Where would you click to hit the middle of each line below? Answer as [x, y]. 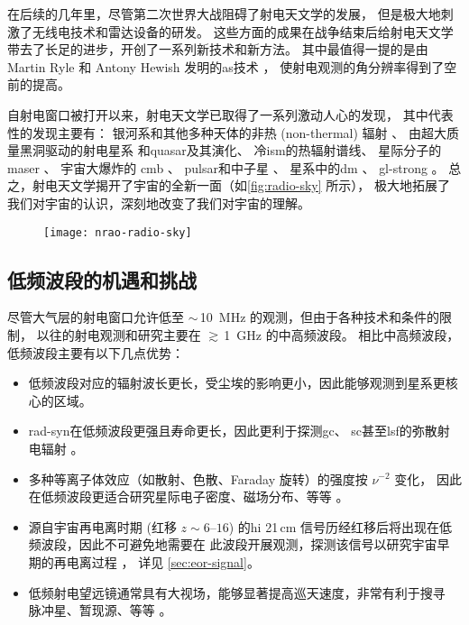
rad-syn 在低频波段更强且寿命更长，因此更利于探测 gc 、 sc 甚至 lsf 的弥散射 [239, 431]
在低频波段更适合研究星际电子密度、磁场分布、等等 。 [189, 496]
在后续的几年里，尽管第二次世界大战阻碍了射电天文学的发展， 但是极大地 [224, 14]
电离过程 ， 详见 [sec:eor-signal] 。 [163, 561]
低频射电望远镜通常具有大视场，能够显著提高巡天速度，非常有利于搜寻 [237, 592]
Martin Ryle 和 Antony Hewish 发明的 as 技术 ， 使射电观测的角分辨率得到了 [226, 66]
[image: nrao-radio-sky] [118, 232]
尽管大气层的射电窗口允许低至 [96, 317]
